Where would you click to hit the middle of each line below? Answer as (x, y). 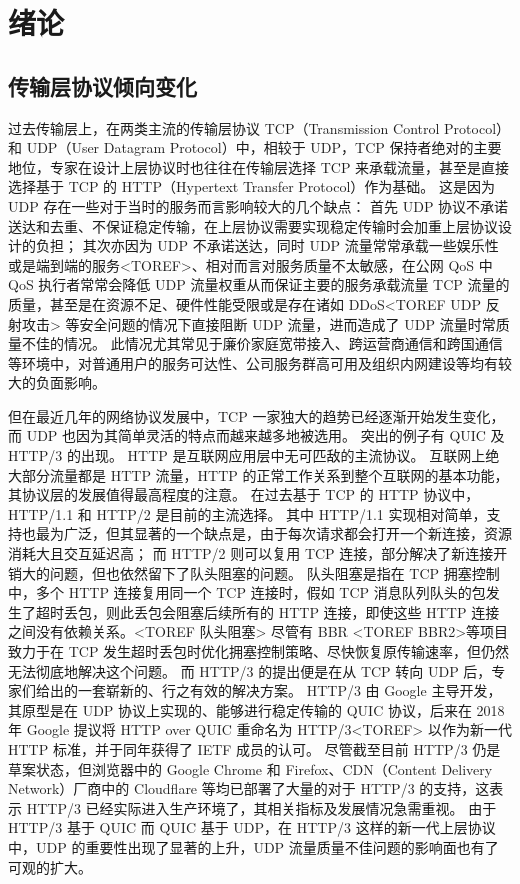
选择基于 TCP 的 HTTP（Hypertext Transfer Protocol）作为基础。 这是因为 (251, 186)
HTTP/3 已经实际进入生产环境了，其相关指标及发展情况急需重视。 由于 (261, 807)
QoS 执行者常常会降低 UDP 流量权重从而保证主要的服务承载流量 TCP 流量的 (259, 284)
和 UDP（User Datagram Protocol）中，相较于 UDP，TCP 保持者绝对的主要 (255, 147)
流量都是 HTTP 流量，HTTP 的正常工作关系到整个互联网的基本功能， (279, 474)
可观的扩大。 (50, 866)
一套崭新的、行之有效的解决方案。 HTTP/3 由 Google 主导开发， (289, 690)
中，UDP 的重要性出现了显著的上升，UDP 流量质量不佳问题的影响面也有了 (253, 846)
